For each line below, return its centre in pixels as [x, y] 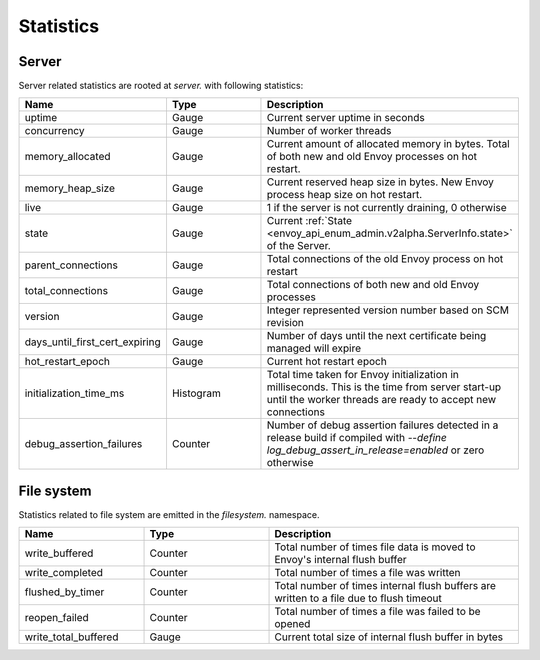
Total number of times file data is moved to [375, 547]
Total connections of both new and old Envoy [373, 285]
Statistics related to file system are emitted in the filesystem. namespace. [169, 514]
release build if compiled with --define [356, 438]
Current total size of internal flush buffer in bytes [389, 637]
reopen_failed [56, 618]
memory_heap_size [69, 188]
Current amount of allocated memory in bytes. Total [388, 144]
